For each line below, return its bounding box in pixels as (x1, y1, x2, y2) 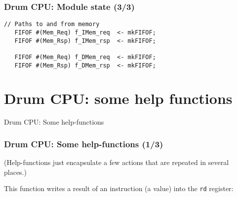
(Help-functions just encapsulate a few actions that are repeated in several (4, 157, 229, 167)
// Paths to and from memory (4, 21, 100, 28)
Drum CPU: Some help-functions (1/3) (4, 137, 163, 150)
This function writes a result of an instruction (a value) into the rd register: (4, 183, 234, 194)
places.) (4, 166, 27, 177)
